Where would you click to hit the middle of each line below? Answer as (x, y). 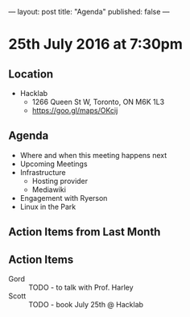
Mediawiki (49, 190)
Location (31, 74)
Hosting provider (60, 181)
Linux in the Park (48, 206)
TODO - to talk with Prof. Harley (81, 288)
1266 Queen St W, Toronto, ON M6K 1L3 (98, 102)
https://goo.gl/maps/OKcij (75, 111)
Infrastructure (43, 172)
